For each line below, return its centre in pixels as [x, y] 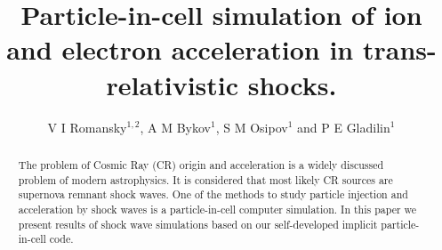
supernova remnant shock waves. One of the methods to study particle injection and [213, 194]
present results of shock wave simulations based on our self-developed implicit [198, 224]
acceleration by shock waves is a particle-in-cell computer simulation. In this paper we [217, 209]
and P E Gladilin [344, 127]
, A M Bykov [175, 127]
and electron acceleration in [180, 49]
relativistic [173, 84]
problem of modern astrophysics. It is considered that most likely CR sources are [205, 179]
